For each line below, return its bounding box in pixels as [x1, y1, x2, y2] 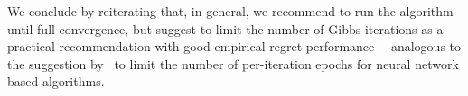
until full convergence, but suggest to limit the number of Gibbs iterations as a [7, 19, 444, 38]
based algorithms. [7, 72, 105, 91]
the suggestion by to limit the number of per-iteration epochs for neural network [7, 54, 459, 73]
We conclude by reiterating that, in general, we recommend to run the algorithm [7, 2, 454, 20]
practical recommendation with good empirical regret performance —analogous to [7, 37, 462, 56]
